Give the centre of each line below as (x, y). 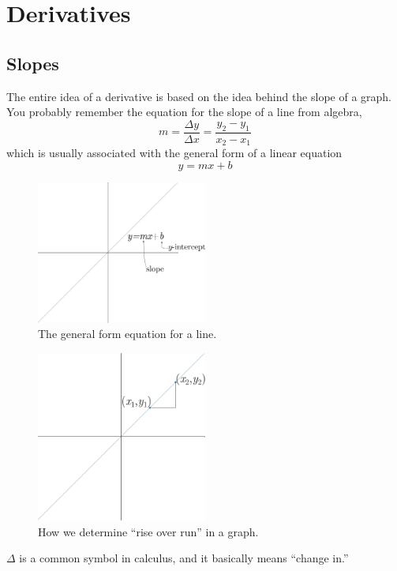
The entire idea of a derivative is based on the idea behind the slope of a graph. (199, 96)
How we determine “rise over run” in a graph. (148, 531)
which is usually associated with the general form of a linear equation (174, 153)
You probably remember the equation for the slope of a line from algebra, (184, 112)
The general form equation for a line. (127, 334)
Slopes (33, 63)
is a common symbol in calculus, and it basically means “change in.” (184, 558)
